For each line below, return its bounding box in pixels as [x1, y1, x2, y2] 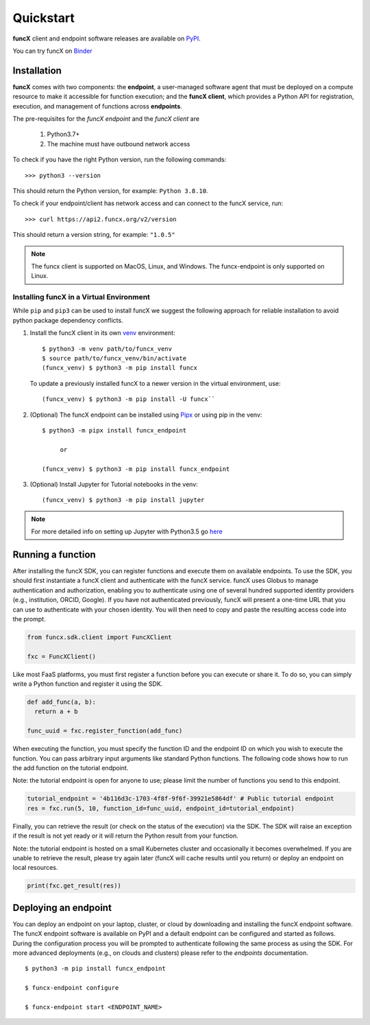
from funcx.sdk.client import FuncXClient [27, 633, 172, 641]
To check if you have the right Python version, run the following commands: [12, 155, 227, 164]
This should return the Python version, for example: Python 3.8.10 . [12, 186, 208, 195]
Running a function [12, 549, 96, 560]
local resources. [12, 864, 58, 872]
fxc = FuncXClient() [27, 652, 96, 660]
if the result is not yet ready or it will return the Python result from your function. [12, 831, 239, 840]
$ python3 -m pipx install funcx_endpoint [42, 426, 187, 434]
